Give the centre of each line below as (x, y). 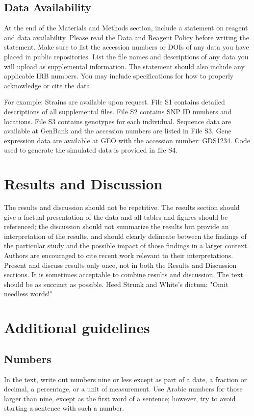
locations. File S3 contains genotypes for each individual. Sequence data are (118, 121)
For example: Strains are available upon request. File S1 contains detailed (114, 102)
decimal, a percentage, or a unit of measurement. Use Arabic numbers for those (123, 389)
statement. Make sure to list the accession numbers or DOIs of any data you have (127, 47)
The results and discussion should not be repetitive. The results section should (122, 207)
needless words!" (28, 294)
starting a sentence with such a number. (64, 408)
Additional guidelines (77, 327)
